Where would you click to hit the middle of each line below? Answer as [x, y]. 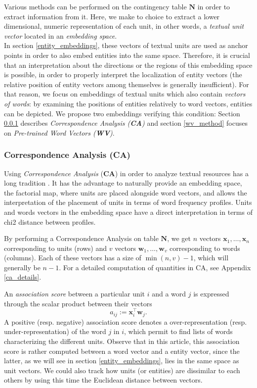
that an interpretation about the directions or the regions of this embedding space [128, 65]
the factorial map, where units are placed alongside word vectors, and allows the [126, 192]
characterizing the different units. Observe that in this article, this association [122, 341]
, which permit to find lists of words [178, 331]
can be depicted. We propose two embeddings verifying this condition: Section [122, 113]
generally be [22, 267]
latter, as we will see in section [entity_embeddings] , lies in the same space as [122, 361]
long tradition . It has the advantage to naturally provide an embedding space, [123, 183]
